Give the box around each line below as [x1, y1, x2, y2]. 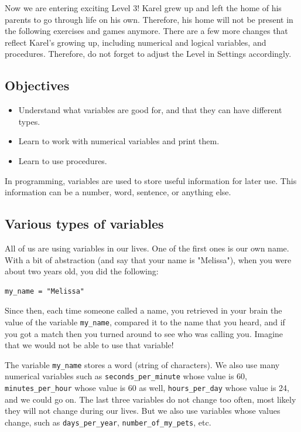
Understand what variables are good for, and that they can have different [18, 104, 282, 116]
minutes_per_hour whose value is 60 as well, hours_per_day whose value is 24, [5, 382, 289, 394]
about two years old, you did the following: [5, 265, 159, 277]
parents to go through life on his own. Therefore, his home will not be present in [5, 13, 293, 25]
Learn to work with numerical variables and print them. [18, 135, 220, 147]
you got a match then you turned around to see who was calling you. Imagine [5, 327, 283, 339]
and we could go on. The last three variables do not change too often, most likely [5, 393, 296, 405]
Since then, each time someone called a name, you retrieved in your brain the [5, 304, 282, 317]
